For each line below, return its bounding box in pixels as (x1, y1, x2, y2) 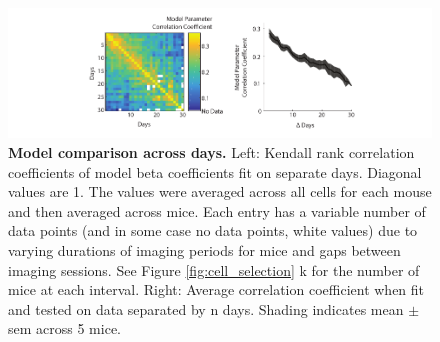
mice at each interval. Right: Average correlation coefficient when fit (8, 279, 425, 300)
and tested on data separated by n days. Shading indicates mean (8, 298, 404, 319)
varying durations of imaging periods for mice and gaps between (8, 240, 401, 261)
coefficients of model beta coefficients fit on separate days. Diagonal (8, 161, 422, 182)
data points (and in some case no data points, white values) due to (8, 220, 418, 241)
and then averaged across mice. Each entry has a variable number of (8, 200, 426, 221)
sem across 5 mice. (8, 318, 121, 339)
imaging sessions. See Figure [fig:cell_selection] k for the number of (8, 259, 420, 280)
